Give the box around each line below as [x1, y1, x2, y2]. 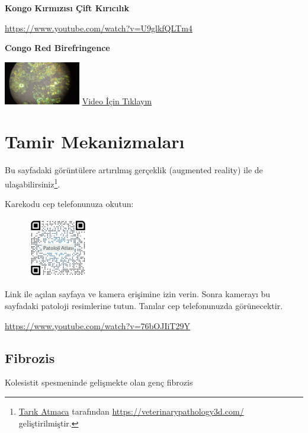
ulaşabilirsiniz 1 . [5, 176, 60, 190]
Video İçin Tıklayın [82, 94, 152, 107]
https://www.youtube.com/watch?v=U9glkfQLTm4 [5, 21, 192, 34]
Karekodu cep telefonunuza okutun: [5, 198, 134, 210]
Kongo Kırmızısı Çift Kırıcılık [5, 2, 129, 14]
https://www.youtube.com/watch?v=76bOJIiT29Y [5, 319, 190, 332]
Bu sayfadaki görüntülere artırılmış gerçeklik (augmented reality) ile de [5, 164, 263, 176]
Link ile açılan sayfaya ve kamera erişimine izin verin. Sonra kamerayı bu [5, 288, 271, 300]
